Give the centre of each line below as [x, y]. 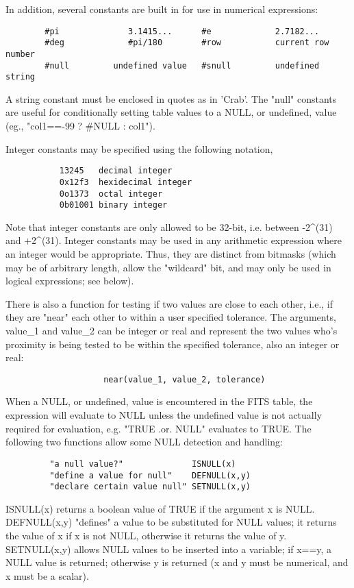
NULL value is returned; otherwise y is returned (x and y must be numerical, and [177, 562]
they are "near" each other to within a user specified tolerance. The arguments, [171, 317]
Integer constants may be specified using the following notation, [139, 148]
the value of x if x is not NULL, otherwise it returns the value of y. [146, 535]
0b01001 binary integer [113, 205]
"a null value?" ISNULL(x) [143, 464]
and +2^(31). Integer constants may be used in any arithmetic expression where [174, 240]
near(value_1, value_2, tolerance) [185, 379]
